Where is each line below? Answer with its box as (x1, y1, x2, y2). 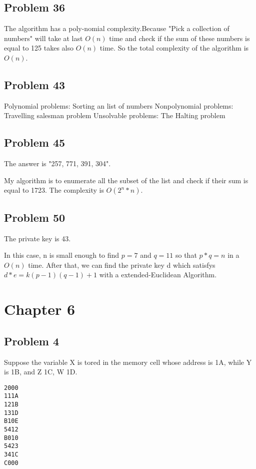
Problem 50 (4, 209, 65, 225)
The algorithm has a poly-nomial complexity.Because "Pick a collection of (4, 23, 229, 34)
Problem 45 (4, 135, 65, 150)
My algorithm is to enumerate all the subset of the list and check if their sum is (4, 175, 248, 185)
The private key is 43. (4, 233, 71, 243)
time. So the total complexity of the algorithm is (99, 43, 249, 53)
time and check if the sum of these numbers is (109, 33, 250, 43)
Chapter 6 (4, 299, 75, 319)
